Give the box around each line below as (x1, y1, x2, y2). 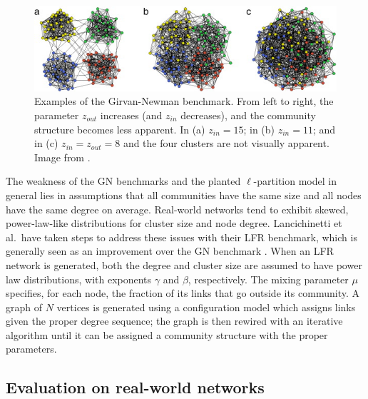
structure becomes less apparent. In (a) (34, 121, 205, 136)
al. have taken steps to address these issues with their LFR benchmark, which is (6, 229, 357, 244)
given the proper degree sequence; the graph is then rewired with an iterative (6, 313, 343, 328)
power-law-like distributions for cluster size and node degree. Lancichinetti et (6, 216, 342, 231)
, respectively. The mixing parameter (188, 271, 349, 286)
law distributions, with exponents (6, 271, 152, 286)
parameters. (6, 341, 57, 356)
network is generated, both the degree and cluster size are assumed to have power (6, 257, 362, 272)
